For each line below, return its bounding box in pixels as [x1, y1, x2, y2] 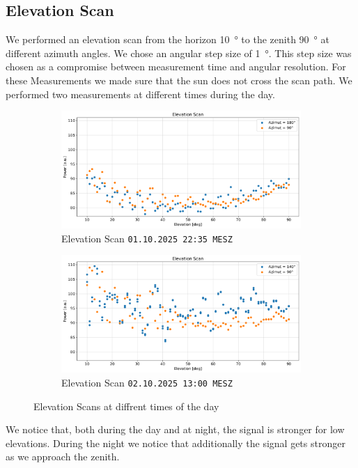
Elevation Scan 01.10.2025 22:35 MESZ [61, 231, 233, 245]
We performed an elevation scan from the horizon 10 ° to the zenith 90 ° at [6, 32, 329, 47]
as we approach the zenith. [6, 449, 120, 464]
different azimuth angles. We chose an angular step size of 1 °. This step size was [6, 45, 352, 60]
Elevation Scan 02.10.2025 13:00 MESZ [61, 375, 233, 389]
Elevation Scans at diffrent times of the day [33, 398, 219, 413]
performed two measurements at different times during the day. [6, 86, 275, 101]
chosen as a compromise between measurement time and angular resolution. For [6, 59, 346, 74]
